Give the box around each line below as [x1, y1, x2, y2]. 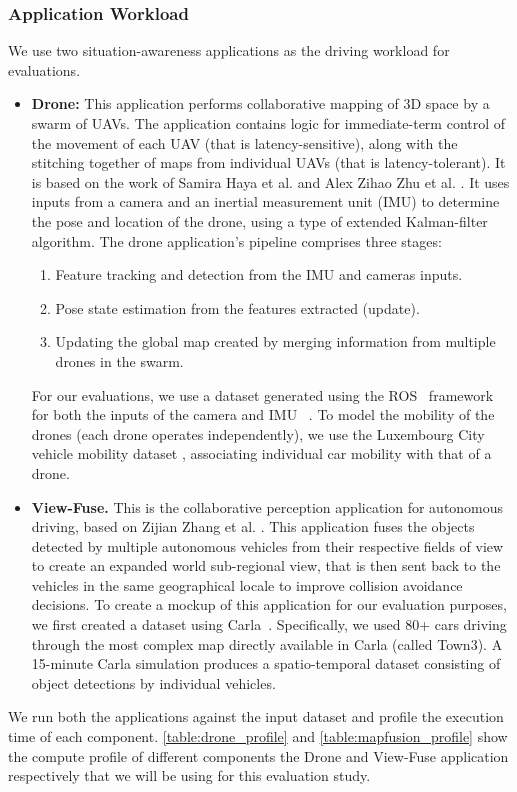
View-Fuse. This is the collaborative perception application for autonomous [31, 496, 504, 517]
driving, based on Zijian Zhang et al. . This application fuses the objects [31, 516, 475, 537]
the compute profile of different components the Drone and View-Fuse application [8, 745, 509, 766]
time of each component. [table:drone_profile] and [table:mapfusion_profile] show [8, 726, 508, 747]
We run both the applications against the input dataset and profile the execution [8, 706, 504, 727]
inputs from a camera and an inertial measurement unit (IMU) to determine [31, 191, 500, 212]
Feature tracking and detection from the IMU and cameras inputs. [55, 264, 463, 285]
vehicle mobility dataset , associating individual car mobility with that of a [31, 443, 492, 464]
